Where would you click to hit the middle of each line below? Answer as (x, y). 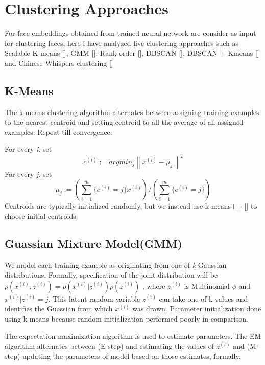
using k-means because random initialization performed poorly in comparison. (126, 318)
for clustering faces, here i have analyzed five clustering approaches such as (122, 43)
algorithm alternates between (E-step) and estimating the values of (110, 346)
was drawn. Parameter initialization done (197, 309)
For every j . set (28, 174)
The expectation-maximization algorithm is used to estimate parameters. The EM (133, 336)
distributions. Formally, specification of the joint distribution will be (111, 275)
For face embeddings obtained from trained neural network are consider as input (130, 33)
